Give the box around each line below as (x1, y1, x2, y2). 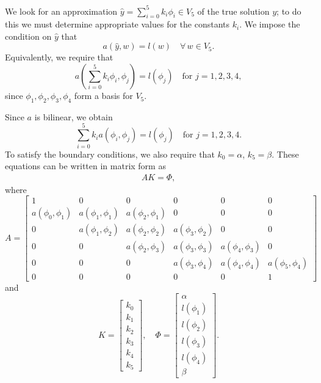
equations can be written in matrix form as (5, 159, 166, 172)
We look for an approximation (5, 4, 118, 17)
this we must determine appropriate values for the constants (5, 18, 230, 31)
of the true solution (197, 4, 270, 17)
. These (272, 147, 299, 160)
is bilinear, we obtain (34, 110, 113, 123)
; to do (276, 4, 301, 17)
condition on (5, 29, 52, 42)
